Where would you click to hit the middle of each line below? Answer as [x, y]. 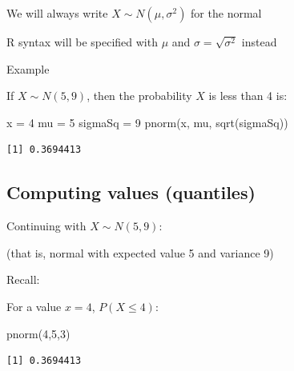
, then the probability [139, 96]
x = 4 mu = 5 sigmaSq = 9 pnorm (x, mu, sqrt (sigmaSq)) [147, 122]
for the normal [226, 13]
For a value [34, 306]
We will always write [57, 13]
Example [28, 68]
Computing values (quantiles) [131, 192]
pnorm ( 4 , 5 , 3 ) [38, 333]
